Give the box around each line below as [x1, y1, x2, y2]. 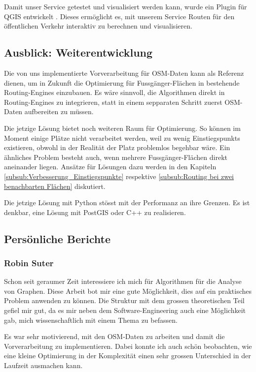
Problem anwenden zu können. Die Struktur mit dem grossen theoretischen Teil [4, 295, 245, 306]
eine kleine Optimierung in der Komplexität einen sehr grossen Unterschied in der [4, 350, 251, 361]
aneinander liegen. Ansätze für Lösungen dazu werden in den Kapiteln [4, 161, 217, 172]
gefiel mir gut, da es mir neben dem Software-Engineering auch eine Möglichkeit [4, 305, 246, 315]
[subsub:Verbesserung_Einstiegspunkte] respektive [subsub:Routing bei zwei [4, 171, 234, 181]
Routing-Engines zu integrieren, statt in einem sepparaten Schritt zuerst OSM [4, 96, 240, 107]
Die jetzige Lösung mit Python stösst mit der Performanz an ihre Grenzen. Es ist [4, 197, 250, 208]
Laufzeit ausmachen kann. [4, 360, 83, 371]
